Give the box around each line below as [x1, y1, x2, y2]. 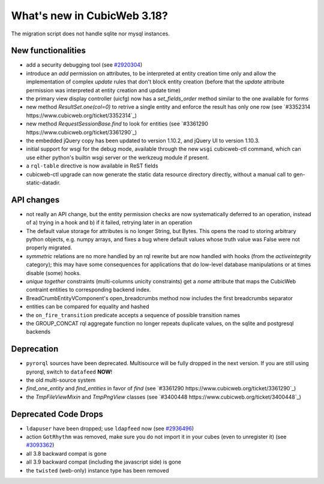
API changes [11, 195, 60, 205]
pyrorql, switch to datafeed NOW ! [26, 368, 113, 375]
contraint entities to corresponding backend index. [26, 286, 151, 294]
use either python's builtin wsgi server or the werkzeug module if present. [26, 154, 209, 161]
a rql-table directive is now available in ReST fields [26, 162, 158, 169]
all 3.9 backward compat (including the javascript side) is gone [26, 458, 181, 465]
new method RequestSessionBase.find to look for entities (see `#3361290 [26, 120, 208, 127]
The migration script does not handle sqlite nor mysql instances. [11, 30, 170, 37]
